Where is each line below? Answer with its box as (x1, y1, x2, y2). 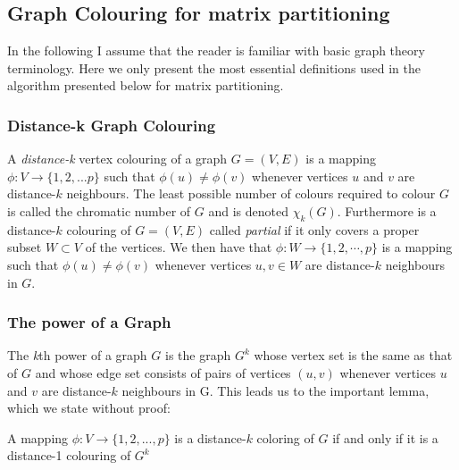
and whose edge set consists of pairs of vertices (35, 363, 291, 382)
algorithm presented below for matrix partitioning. (7, 76, 284, 95)
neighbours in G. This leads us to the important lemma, (121, 381, 430, 399)
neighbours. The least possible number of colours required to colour (66, 184, 436, 203)
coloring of (256, 428, 314, 447)
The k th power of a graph (7, 346, 147, 365)
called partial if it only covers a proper (209, 220, 420, 239)
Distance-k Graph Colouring (7, 113, 216, 136)
